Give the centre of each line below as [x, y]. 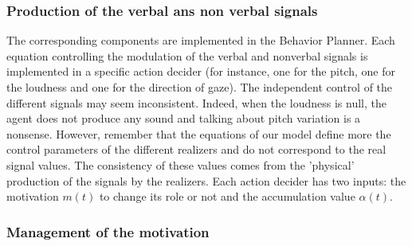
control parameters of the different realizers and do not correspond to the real [196, 149]
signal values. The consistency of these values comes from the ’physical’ [180, 164]
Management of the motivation [108, 231]
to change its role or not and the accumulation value [227, 196]
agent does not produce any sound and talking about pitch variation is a [184, 118]
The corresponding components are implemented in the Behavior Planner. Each [201, 40]
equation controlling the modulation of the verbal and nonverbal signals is [187, 55]
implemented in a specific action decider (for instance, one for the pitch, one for [201, 71]
